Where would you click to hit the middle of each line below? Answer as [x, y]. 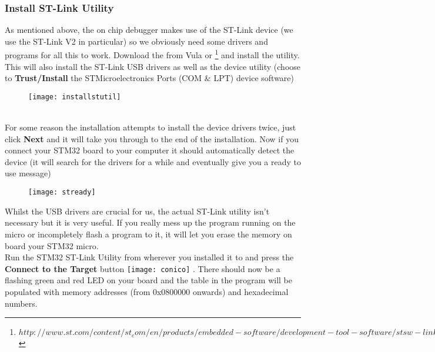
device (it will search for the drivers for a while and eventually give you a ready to [153, 161]
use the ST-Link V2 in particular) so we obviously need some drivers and [136, 41]
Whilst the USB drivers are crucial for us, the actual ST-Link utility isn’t [137, 211]
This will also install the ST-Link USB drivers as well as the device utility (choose [153, 66]
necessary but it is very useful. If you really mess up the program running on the [150, 222]
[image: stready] [62, 192]
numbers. [21, 303]
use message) [28, 173]
